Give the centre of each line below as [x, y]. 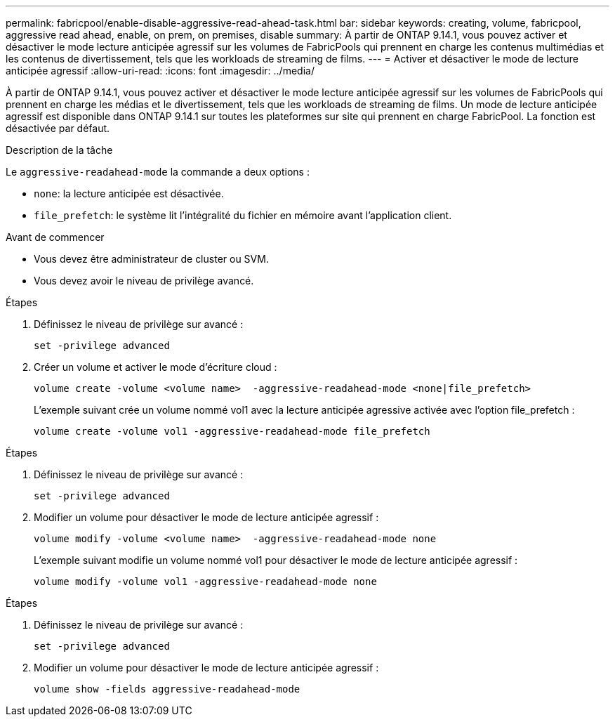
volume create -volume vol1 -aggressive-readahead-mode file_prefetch [232, 431]
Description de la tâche [59, 150]
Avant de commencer [55, 237]
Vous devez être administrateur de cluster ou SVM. [151, 259]
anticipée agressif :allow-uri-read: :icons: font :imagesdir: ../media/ [160, 71]
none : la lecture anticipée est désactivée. [129, 193]
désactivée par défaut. [58, 128]
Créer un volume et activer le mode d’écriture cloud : [156, 367]
